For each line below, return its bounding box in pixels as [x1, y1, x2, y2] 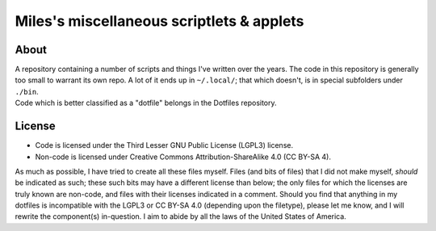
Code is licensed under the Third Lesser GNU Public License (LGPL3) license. [35, 141, 294, 150]
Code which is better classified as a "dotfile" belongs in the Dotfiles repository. [15, 98, 278, 108]
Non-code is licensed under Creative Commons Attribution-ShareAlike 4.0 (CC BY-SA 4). [35, 152, 331, 162]
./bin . [15, 86, 40, 96]
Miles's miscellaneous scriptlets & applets [15, 12, 304, 30]
